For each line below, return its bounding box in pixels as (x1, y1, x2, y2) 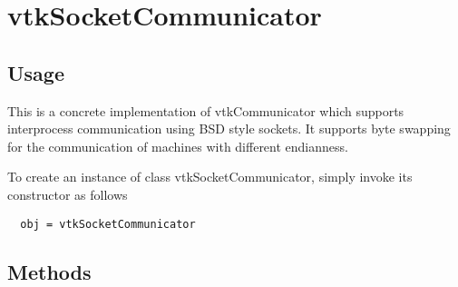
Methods (7, 257, 92, 285)
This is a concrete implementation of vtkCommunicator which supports (7, 101, 404, 120)
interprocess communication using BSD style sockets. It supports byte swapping (7, 119, 451, 138)
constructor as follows (7, 184, 128, 203)
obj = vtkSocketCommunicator (20, 217, 196, 231)
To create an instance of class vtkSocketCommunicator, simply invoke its (7, 167, 413, 186)
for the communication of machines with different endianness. (7, 136, 348, 155)
